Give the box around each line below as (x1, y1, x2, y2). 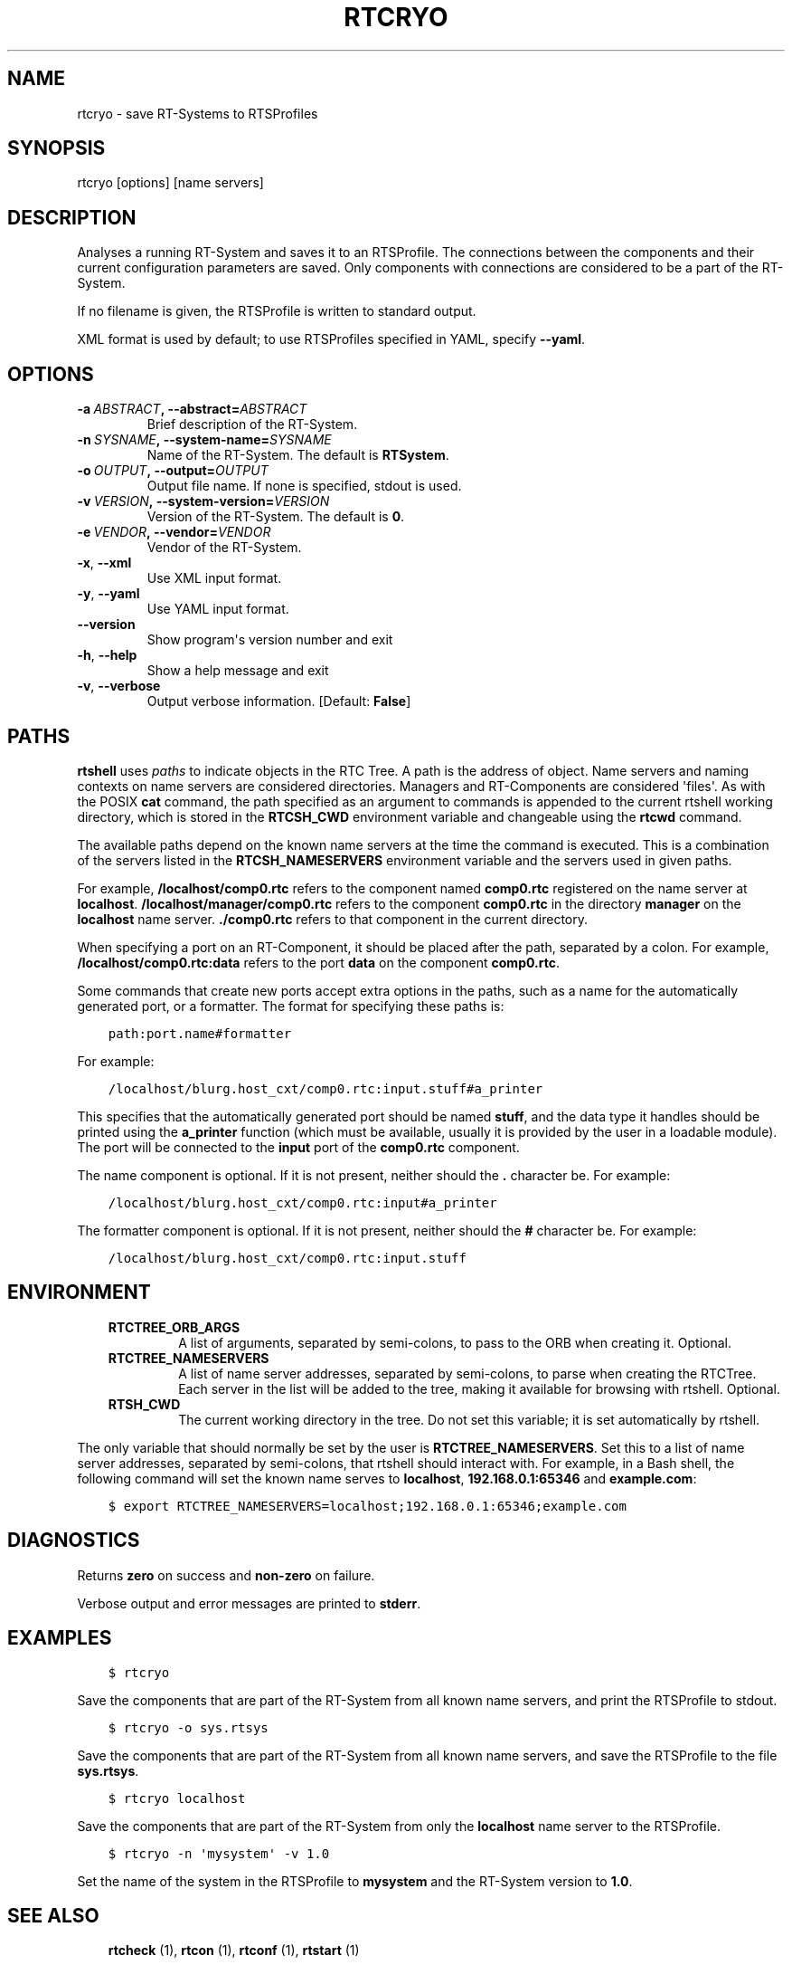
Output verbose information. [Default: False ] (146, 693, 411, 710)
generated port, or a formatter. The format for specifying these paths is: (77, 997, 504, 1014)
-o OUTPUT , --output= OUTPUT (77, 463, 269, 479)
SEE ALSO (7, 1903, 99, 1927)
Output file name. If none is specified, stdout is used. (146, 478, 462, 494)
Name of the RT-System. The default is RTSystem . (146, 447, 449, 463)
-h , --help (77, 647, 137, 663)
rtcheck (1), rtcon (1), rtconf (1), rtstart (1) (108, 1942, 360, 1959)
